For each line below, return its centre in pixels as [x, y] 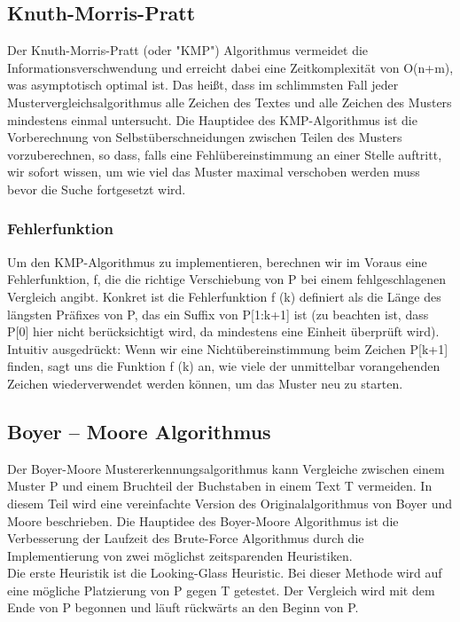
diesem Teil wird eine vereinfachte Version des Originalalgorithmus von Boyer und [230, 503]
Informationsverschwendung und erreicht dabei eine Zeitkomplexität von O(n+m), [230, 67]
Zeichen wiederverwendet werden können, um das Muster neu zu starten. [205, 383]
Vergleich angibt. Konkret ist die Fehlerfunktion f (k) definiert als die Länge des [224, 296]
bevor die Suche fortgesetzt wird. [97, 189]
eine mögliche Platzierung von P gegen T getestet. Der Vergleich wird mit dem [221, 590]
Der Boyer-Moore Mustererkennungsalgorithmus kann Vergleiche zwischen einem [226, 468]
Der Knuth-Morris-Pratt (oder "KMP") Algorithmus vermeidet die [188, 50]
